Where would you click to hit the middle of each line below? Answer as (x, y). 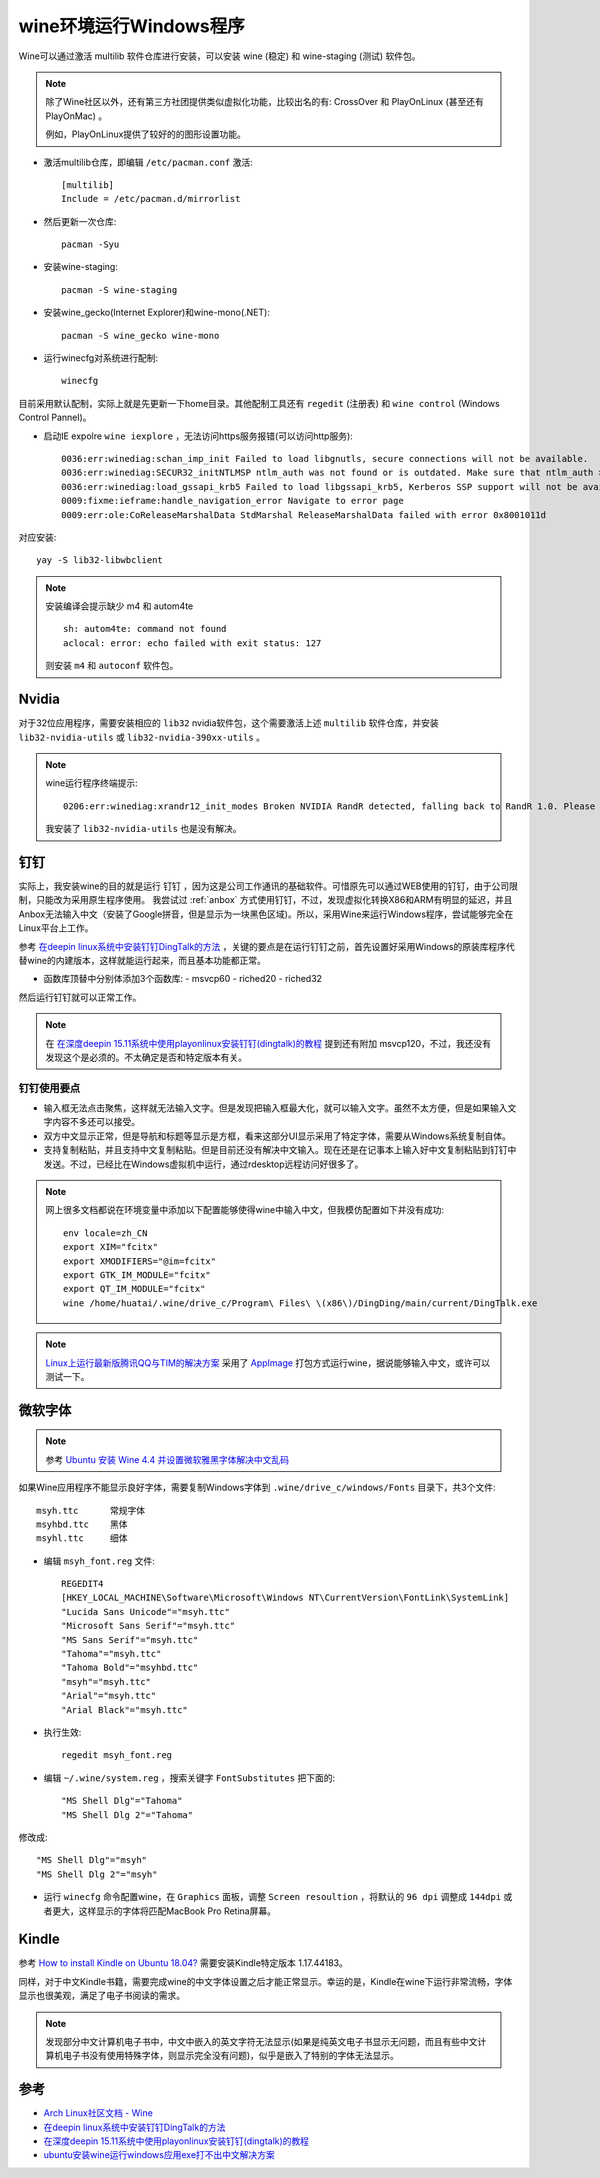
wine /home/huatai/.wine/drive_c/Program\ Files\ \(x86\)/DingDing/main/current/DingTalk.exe (300, 1303)
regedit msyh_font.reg (117, 1755)
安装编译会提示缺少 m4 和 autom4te (119, 606)
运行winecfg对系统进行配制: (101, 358)
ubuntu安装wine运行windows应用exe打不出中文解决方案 (159, 2155)
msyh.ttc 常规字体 (91, 1510)
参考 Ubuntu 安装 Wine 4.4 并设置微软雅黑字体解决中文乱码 (167, 1459)
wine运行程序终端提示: (92, 783)
